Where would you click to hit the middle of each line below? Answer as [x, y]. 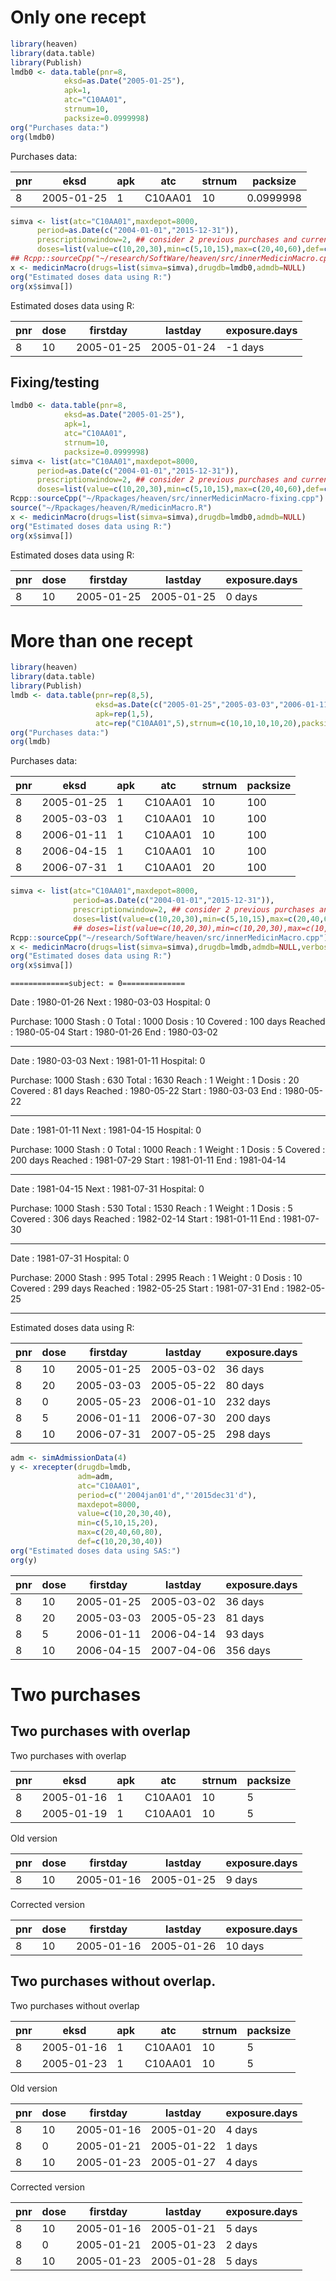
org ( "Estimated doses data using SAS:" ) [96, 1551]
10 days [245, 1946]
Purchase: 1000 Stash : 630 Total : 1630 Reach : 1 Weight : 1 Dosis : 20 [155, 1080]
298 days [248, 1434]
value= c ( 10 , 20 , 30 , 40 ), [124, 1514]
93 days [245, 1634]
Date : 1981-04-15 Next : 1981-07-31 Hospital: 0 [107, 1189]
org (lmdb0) [33, 137]
